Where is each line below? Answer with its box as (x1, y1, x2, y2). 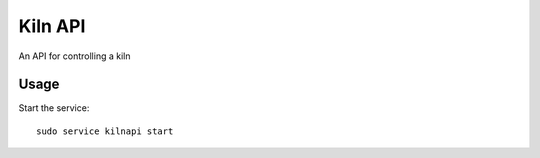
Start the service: (18, 102, 90, 114)
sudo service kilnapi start (36, 125, 174, 137)
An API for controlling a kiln (18, 50, 131, 62)
